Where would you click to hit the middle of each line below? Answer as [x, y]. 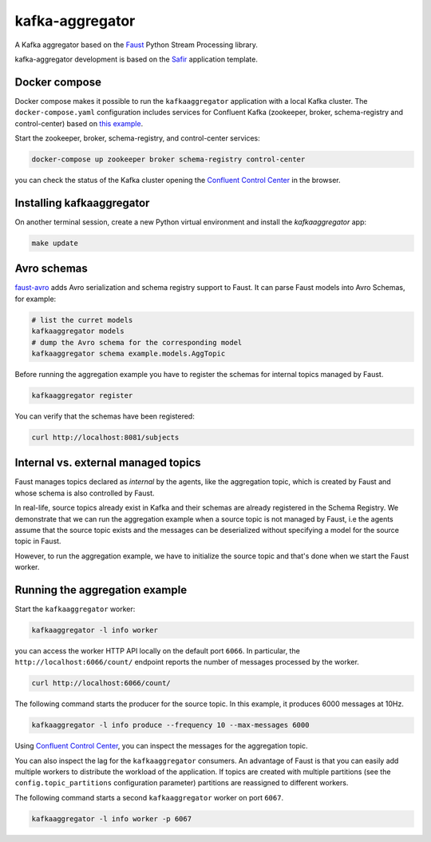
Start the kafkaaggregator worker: [75, 609]
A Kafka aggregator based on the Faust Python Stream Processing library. [136, 45]
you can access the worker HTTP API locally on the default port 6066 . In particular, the [158, 650]
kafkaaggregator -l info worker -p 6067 [111, 818]
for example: [36, 299]
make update [55, 243]
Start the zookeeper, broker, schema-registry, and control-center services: [137, 138]
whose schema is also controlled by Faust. [85, 493]
